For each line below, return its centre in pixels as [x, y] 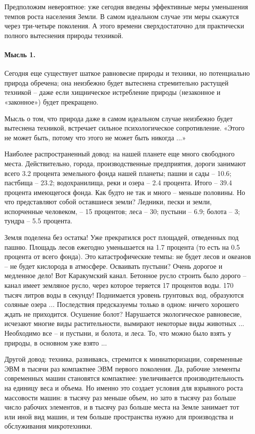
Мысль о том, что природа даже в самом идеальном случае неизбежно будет [119, 118]
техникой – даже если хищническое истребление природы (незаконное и [113, 92]
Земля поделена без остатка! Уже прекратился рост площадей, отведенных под [122, 237]
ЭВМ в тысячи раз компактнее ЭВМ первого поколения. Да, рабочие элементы [122, 368]
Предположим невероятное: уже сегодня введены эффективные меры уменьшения [126, 6]
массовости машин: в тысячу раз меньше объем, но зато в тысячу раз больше [120, 397]
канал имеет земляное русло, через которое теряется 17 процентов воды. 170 [119, 285]
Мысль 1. [20, 54]
